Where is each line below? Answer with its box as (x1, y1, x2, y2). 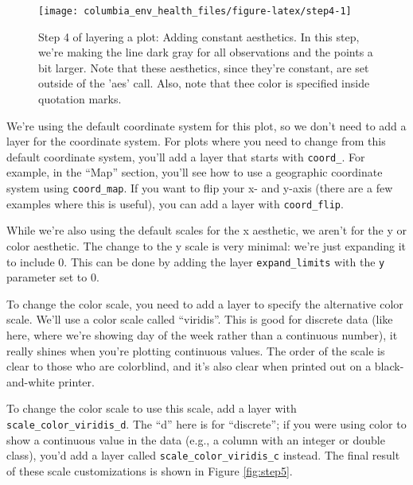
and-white (6, 373, 55, 390)
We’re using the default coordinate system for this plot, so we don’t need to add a (6, 117, 407, 134)
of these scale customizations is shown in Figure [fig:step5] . (6, 462, 293, 479)
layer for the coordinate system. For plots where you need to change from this (6, 133, 386, 149)
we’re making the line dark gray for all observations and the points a (38, 44, 373, 60)
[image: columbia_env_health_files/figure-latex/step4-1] (38, 6, 352, 17)
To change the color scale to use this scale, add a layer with (6, 400, 297, 417)
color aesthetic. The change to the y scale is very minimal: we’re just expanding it (6, 237, 407, 254)
